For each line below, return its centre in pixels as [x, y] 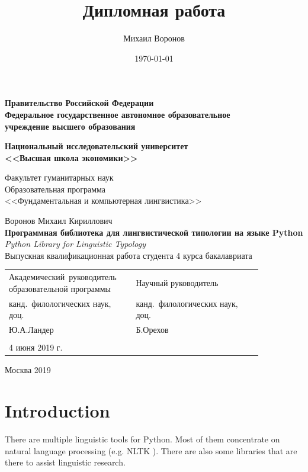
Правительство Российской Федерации [79, 103]
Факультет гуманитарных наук [59, 177]
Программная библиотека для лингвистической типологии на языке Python [154, 232]
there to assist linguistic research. [65, 462]
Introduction [57, 411]
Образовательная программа [55, 189]
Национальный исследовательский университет [97, 146]
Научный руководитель [177, 282]
